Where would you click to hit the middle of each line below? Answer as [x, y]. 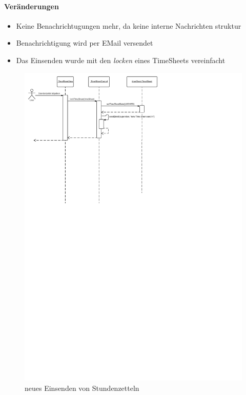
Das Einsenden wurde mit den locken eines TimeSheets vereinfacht [121, 60]
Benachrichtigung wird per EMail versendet [85, 43]
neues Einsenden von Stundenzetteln [82, 388]
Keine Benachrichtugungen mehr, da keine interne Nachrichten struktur [129, 25]
